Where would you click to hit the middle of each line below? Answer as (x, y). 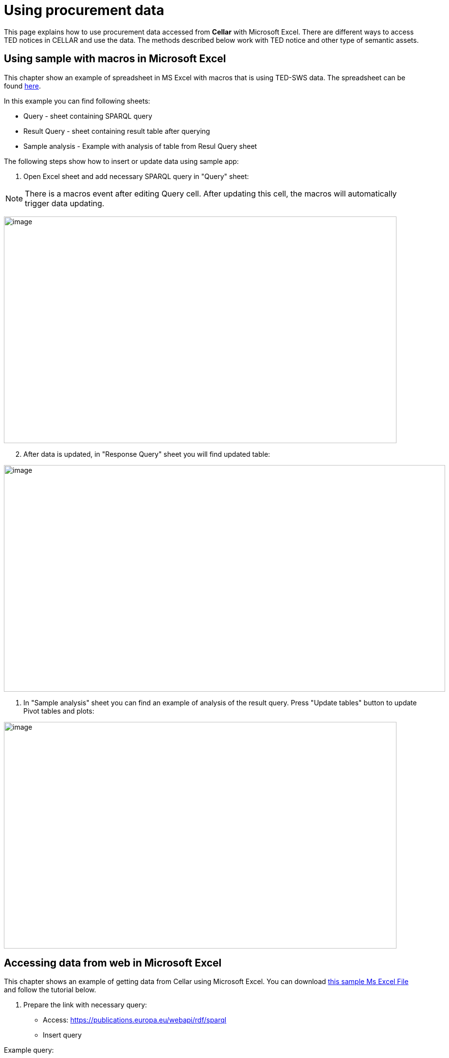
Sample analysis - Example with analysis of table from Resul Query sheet (140, 146)
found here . (22, 86)
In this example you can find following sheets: (77, 101)
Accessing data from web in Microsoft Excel (113, 963)
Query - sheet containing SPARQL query (88, 116)
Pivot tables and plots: (59, 711)
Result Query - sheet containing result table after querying (117, 131)
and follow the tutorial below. (50, 990)
